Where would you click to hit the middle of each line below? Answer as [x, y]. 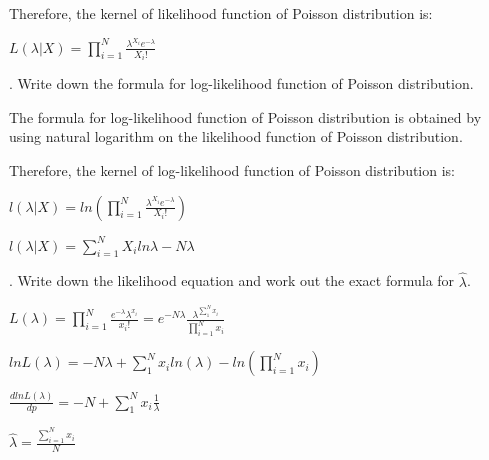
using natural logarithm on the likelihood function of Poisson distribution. [236, 136]
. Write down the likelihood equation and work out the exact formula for [232, 280]
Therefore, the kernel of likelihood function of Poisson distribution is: [221, 13]
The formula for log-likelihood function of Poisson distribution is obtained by [245, 116]
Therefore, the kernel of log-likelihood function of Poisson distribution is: [232, 169]
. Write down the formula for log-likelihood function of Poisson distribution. [241, 83]
